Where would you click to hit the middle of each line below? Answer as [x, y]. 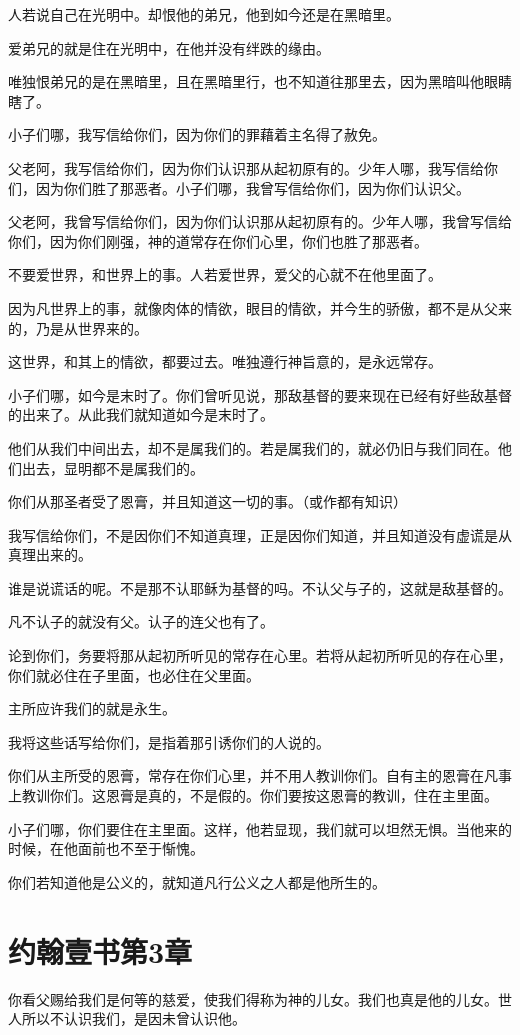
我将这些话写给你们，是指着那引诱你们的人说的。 [169, 741]
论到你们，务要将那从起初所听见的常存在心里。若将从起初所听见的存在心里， [260, 655]
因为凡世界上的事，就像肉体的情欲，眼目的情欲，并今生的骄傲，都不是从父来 [260, 307]
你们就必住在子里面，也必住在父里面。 [134, 674]
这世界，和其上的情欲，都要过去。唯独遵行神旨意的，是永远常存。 [225, 361]
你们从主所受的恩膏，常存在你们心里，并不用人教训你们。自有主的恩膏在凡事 [260, 775]
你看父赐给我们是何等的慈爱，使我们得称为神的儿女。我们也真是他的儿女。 [253, 998]
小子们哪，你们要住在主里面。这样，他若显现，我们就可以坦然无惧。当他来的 [260, 828]
